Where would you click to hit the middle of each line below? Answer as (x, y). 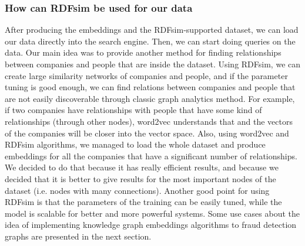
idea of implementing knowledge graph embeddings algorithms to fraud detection (151, 225)
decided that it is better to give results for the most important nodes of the (140, 178)
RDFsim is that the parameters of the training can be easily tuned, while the (143, 202)
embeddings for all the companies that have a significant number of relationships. (151, 156)
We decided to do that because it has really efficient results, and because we (142, 167)
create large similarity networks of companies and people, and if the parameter (146, 75)
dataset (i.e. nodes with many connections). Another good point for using (137, 190)
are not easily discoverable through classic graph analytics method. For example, (150, 98)
